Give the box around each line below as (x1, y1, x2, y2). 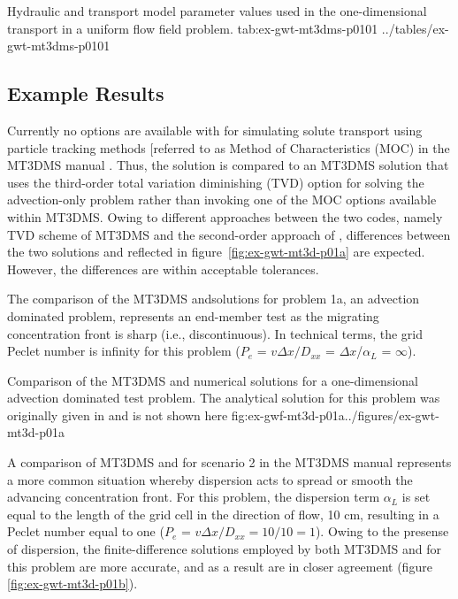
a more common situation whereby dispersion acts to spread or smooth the (7, 470, 413, 488)
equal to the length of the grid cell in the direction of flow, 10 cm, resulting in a (7, 504, 439, 523)
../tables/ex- (381, 19, 449, 37)
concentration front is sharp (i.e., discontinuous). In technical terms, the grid (7, 324, 423, 342)
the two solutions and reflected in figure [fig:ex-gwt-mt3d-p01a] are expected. (7, 242, 425, 261)
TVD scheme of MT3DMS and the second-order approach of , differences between (7, 225, 451, 243)
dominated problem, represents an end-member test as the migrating (7, 306, 379, 325)
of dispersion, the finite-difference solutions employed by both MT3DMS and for (7, 540, 442, 558)
